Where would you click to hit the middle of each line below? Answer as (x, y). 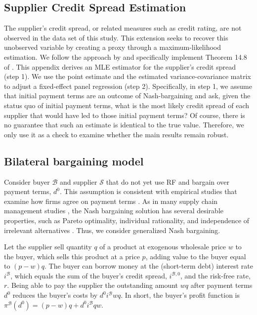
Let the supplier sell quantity (48, 247)
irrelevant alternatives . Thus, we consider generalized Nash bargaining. (112, 230)
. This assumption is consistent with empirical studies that (149, 191)
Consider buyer (27, 181)
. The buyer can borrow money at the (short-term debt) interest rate (149, 266)
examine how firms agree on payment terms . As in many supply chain (111, 201)
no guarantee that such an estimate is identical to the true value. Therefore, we (124, 125)
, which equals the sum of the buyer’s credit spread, (89, 275)
